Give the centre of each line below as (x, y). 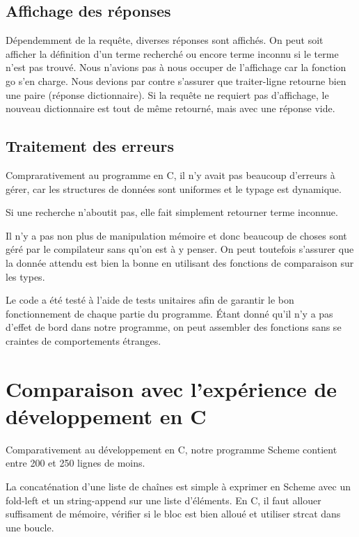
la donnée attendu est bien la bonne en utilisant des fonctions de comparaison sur (180, 262)
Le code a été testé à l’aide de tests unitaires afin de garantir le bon (150, 300)
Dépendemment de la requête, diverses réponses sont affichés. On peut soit (165, 40)
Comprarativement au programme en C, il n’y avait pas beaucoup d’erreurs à (170, 174)
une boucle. (30, 527)
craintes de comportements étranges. (83, 340)
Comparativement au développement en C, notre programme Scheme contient (171, 449)
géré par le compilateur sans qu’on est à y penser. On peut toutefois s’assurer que (180, 249)
